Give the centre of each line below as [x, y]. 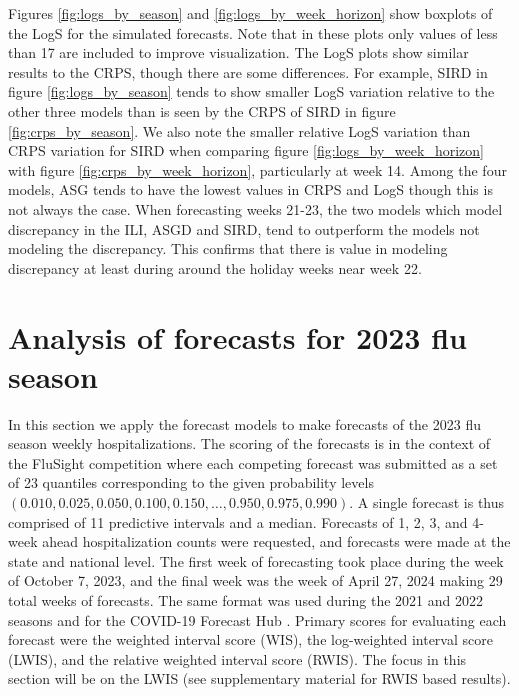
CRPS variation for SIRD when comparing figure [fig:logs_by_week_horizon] [246, 150]
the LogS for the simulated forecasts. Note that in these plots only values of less [253, 32]
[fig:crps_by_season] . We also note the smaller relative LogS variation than [239, 130]
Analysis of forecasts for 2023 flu [237, 336]
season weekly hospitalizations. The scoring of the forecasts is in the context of [249, 443]
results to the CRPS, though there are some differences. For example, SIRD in [248, 71]
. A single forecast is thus [427, 502]
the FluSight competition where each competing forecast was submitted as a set [253, 462]
